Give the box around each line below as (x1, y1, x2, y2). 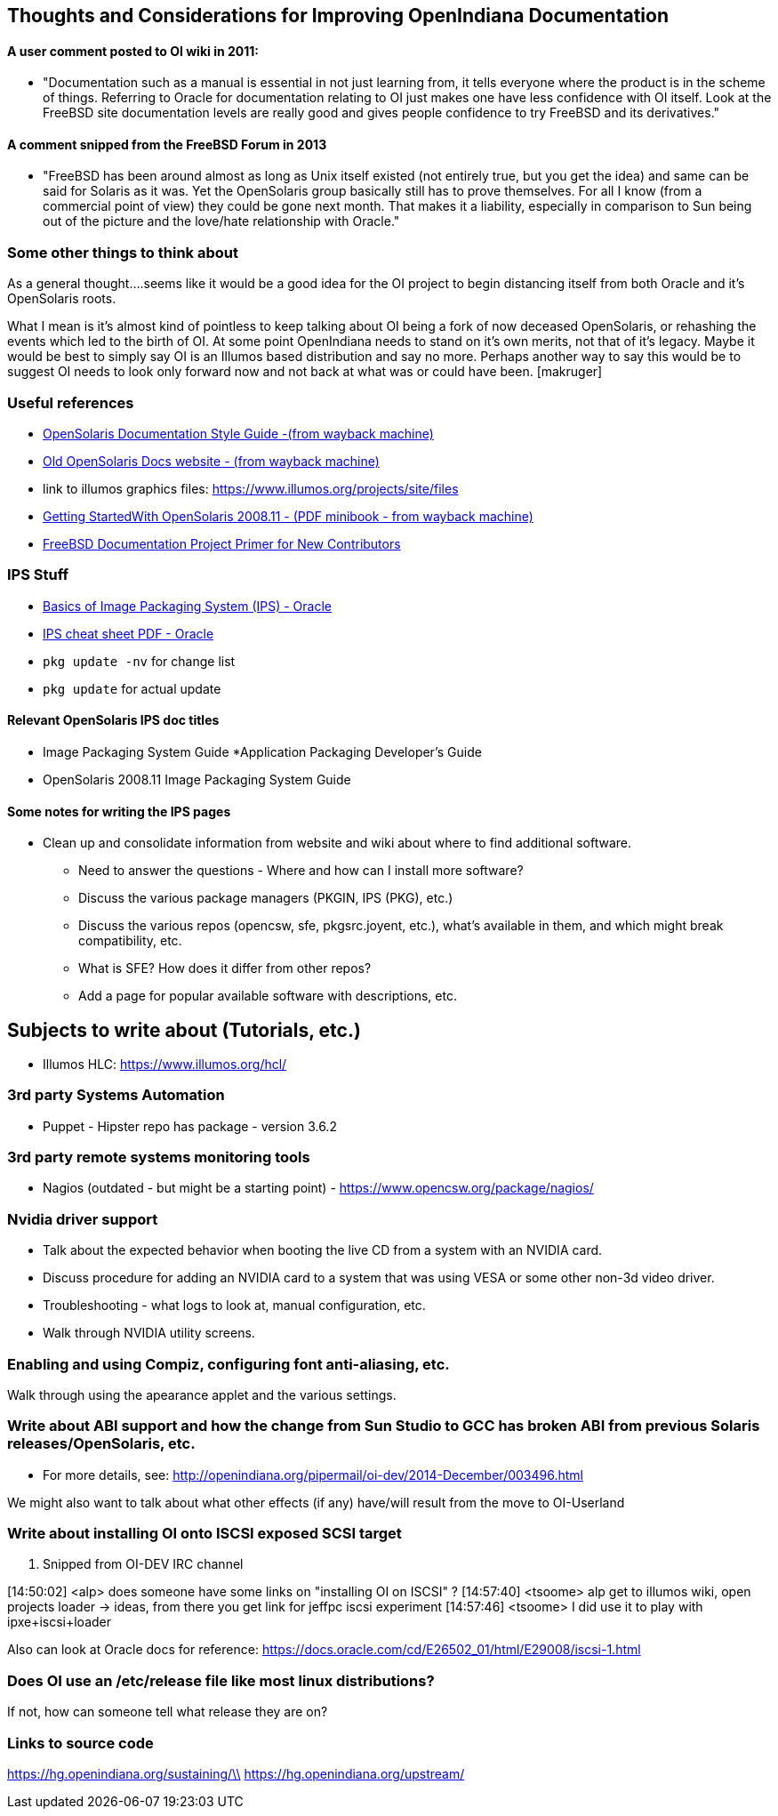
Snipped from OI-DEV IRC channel (43, 1556, 244, 1572)
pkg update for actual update (43, 680, 221, 696)
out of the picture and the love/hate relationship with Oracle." (43, 213, 400, 229)
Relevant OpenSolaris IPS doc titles (7, 712, 220, 728)
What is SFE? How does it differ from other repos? (78, 960, 372, 976)
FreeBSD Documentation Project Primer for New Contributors (43, 535, 401, 551)
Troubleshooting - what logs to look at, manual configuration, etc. (43, 1298, 426, 1314)
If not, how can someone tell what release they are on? (7, 1704, 328, 1720)
